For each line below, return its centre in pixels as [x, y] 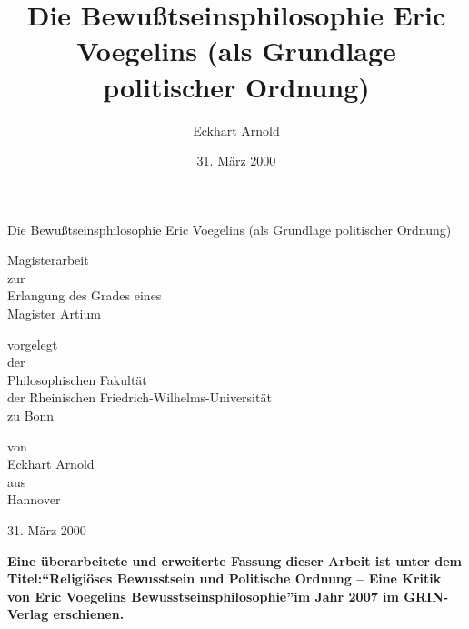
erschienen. [89, 614]
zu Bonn [31, 416]
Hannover [34, 499]
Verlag [28, 614]
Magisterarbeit [48, 260]
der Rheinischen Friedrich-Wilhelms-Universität [140, 397]
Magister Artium [54, 314]
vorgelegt [33, 344]
